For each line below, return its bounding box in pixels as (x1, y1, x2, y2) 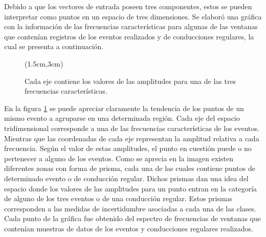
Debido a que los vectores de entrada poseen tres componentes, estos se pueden (4, 1, 252, 11)
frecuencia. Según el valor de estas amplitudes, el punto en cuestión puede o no (4, 143, 252, 154)
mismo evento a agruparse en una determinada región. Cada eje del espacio (4, 113, 240, 123)
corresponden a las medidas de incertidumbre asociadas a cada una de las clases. (4, 203, 256, 213)
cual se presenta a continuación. (4, 41, 104, 52)
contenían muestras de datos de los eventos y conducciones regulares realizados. (4, 223, 253, 233)
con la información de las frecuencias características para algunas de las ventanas (4, 21, 258, 32)
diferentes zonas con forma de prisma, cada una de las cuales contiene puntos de (4, 163, 255, 174)
